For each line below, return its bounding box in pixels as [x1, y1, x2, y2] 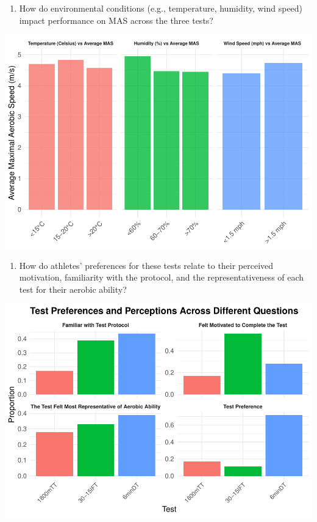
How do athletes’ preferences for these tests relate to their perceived [19, 259, 274, 271]
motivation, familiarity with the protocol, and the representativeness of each [19, 271, 304, 284]
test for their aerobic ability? [19, 282, 127, 295]
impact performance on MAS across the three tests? [19, 13, 213, 26]
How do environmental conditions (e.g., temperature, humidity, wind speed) [19, 2, 303, 14]
